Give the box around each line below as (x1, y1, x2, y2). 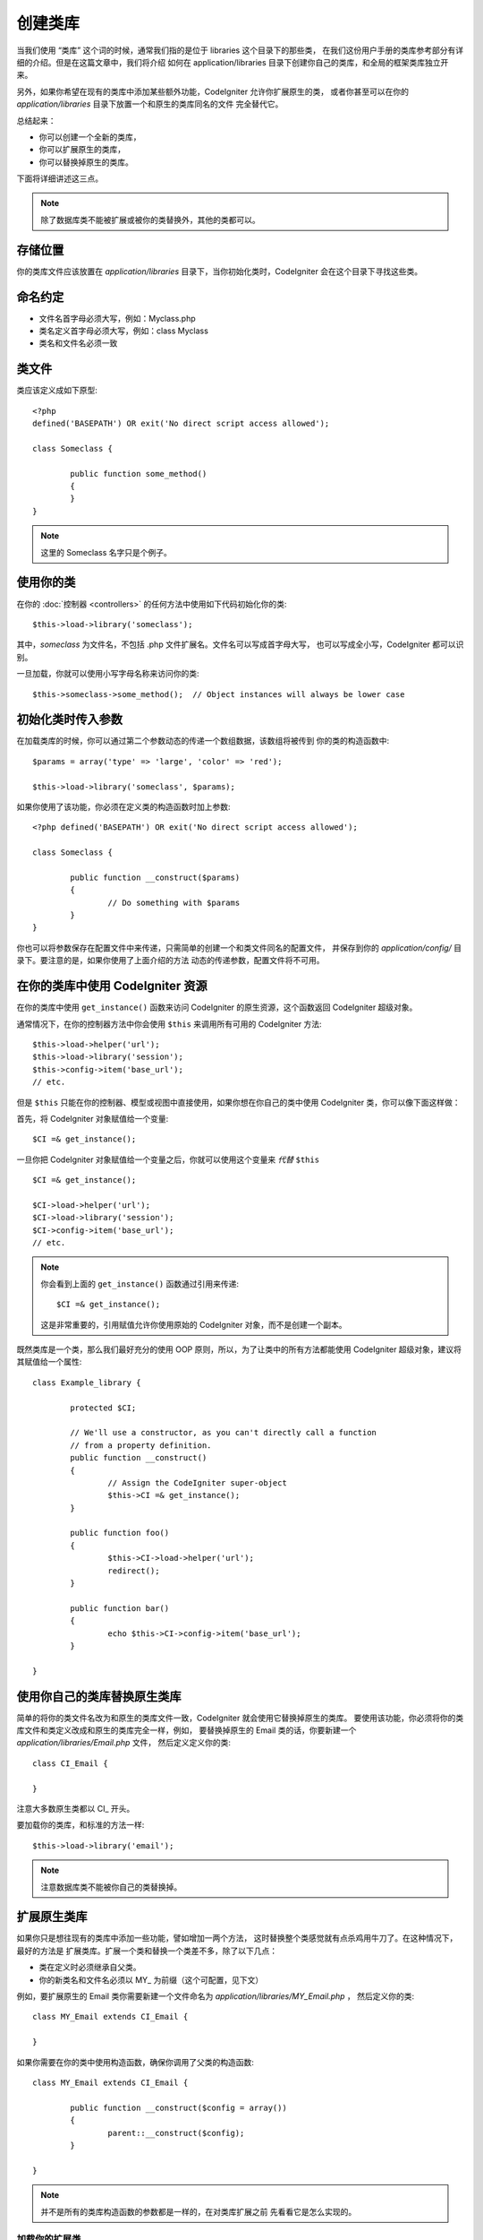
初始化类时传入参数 (16, 712, 123, 728)
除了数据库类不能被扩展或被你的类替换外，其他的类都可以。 (40, 214, 260, 225)
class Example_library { (32, 1377, 141, 1388)
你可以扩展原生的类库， (38, 144, 125, 155)
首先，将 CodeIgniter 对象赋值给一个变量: (16, 1113, 169, 1124)
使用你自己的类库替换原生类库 (16, 1689, 182, 1704)
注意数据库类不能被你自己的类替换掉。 (40, 1882, 182, 1892)
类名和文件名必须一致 (38, 338, 118, 349)
